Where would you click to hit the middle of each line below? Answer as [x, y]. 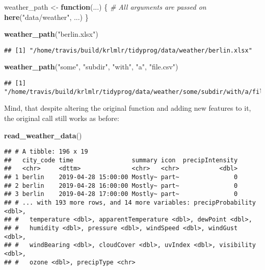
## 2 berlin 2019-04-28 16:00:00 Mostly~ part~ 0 [121, 186]
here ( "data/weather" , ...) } [46, 17]
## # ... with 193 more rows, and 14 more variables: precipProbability [130, 203]
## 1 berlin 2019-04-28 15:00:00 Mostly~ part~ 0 [121, 177]
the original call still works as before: [62, 118]
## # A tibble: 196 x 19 [46, 152]
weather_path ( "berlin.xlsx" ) [51, 34]
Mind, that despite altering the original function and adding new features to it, [128, 108]
